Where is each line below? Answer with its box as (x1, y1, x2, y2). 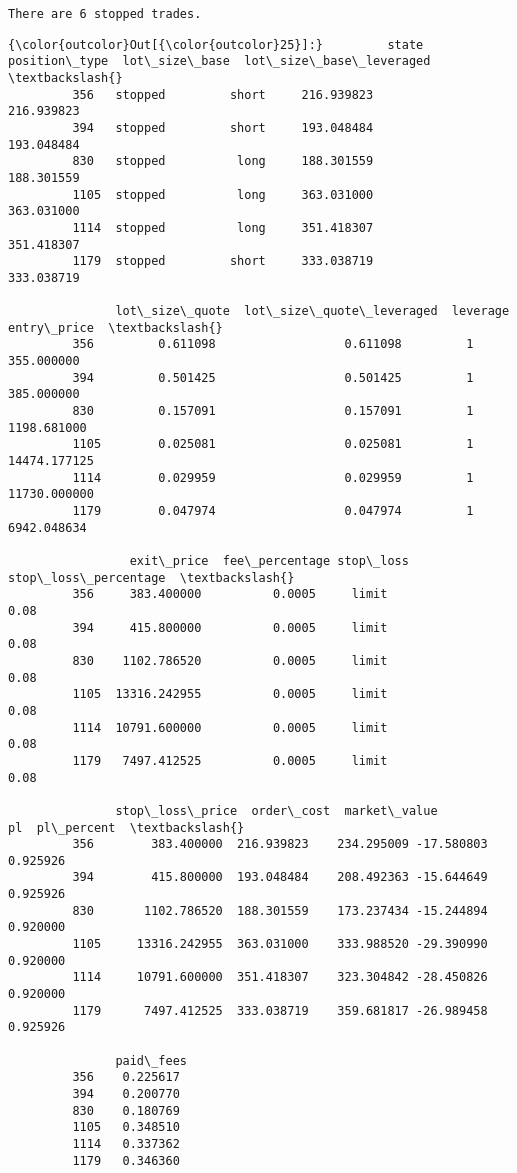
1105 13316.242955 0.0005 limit (72, 687, 388, 702)
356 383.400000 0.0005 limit (72, 587, 388, 602)
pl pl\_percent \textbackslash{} (8, 820, 245, 835)
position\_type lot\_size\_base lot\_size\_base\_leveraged (8, 54, 431, 69)
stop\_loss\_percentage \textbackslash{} (8, 570, 295, 585)
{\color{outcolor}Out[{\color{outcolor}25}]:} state (8, 37, 424, 52)
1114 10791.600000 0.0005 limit (72, 720, 388, 735)
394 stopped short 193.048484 (72, 120, 374, 135)
